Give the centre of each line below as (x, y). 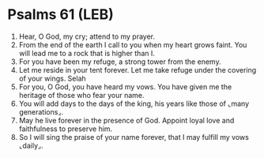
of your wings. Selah (52, 78)
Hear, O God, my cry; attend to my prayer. (87, 36)
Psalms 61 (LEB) (60, 15)
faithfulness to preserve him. (66, 129)
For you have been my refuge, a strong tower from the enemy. (120, 62)
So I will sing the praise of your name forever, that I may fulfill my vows (134, 137)
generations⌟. (41, 111)
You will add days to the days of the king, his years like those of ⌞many (134, 103)
